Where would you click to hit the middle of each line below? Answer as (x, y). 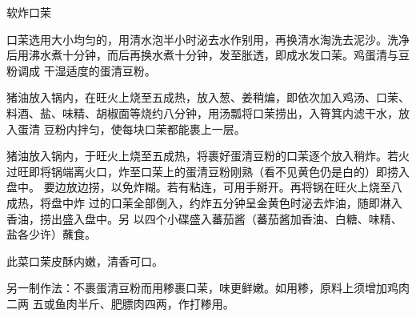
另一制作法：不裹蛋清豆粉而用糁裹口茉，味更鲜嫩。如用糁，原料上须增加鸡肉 (208, 288)
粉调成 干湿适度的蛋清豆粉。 (81, 70)
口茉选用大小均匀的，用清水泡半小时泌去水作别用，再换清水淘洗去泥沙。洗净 (208, 39)
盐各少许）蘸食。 (51, 234)
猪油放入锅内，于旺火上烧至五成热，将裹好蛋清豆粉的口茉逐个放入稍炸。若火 (208, 156)
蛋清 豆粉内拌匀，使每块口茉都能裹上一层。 (131, 128)
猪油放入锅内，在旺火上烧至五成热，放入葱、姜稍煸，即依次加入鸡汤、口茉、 (208, 97)
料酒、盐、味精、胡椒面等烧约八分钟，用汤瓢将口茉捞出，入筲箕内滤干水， (202, 112)
